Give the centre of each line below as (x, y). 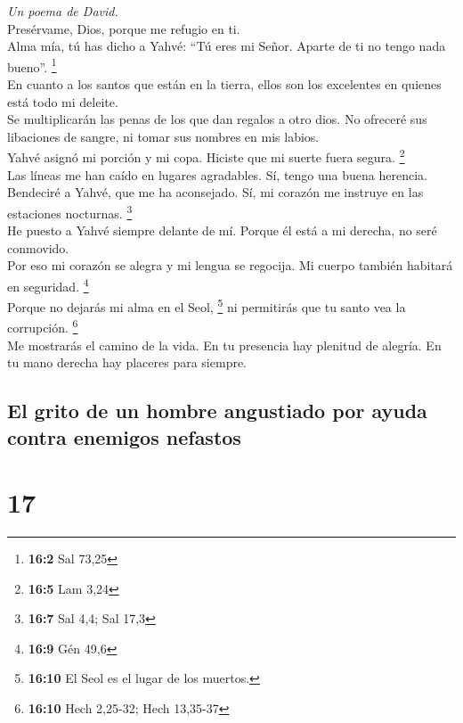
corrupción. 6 (43, 326)
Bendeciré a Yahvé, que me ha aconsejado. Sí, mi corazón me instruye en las (215, 192)
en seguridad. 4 (48, 284)
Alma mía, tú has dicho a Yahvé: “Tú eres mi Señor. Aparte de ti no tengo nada (227, 46)
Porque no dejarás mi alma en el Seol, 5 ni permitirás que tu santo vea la (207, 305)
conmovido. (38, 247)
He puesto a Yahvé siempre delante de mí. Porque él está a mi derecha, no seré (222, 230)
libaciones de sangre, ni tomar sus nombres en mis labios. (163, 136)
